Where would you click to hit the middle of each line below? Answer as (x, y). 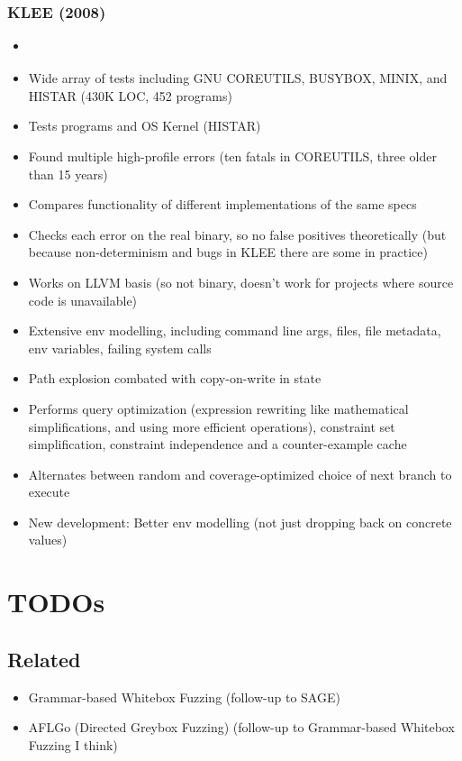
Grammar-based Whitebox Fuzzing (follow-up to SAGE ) (184, 697)
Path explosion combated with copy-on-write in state (175, 378)
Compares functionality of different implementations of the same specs (222, 204)
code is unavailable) (83, 300)
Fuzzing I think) (73, 744)
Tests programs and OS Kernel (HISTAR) (145, 126)
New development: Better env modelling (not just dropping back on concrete (240, 522)
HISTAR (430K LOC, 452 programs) (130, 95)
